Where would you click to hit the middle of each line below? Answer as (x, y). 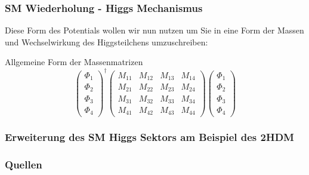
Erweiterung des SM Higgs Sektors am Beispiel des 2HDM (149, 137)
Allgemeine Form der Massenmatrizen (74, 62)
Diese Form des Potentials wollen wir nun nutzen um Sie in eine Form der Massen (154, 30)
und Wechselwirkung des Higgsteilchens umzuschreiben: (106, 42)
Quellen (24, 165)
